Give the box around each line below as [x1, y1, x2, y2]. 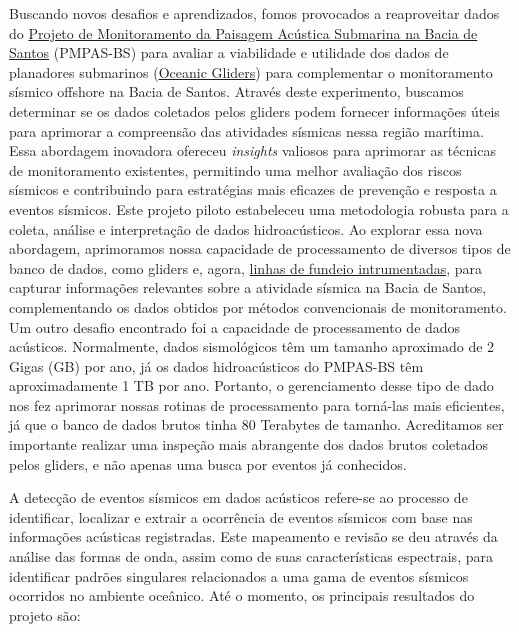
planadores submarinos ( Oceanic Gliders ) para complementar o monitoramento [9, 61, 493, 82]
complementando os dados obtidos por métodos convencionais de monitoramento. [9, 296, 507, 317]
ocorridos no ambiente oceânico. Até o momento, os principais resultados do [9, 585, 475, 606]
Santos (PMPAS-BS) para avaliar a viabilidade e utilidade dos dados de [9, 42, 449, 63]
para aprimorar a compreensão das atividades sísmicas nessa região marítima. [9, 120, 484, 141]
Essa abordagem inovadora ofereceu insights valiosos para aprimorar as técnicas [9, 140, 496, 161]
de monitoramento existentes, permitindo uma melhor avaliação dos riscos [9, 159, 462, 180]
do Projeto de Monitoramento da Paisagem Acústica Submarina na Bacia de [9, 22, 478, 43]
